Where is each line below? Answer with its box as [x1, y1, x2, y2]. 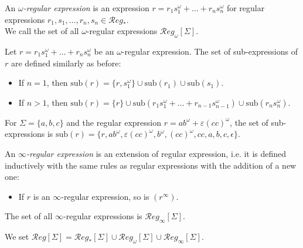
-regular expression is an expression [23, 2, 149, 14]
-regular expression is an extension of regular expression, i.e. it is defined [26, 147, 287, 159]
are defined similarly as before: [11, 56, 121, 69]
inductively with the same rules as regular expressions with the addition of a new [5, 159, 297, 171]
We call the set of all [5, 25, 79, 37]
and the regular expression [66, 116, 162, 128]
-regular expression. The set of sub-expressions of [121, 45, 298, 57]
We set [5, 230, 29, 243]
